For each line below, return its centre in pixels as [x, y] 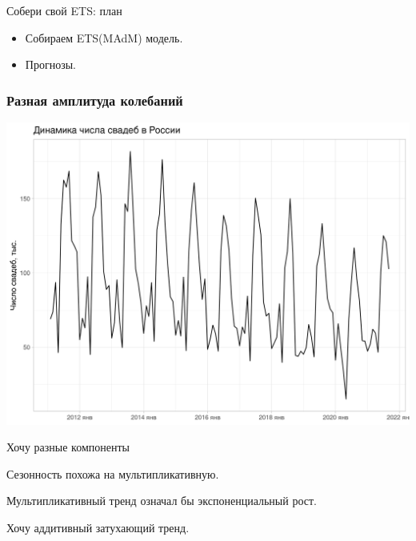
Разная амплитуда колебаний [95, 100]
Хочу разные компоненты [68, 447]
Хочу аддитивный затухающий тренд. [98, 527]
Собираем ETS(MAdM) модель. [104, 37]
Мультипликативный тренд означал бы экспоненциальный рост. [162, 501]
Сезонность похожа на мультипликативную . [113, 473]
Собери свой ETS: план [64, 10]
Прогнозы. [50, 64]
